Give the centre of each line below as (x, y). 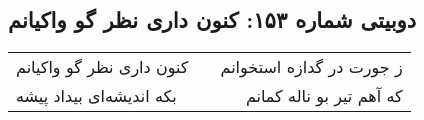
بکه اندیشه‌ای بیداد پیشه (96, 96)
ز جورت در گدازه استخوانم (311, 67)
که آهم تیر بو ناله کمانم (324, 96)
